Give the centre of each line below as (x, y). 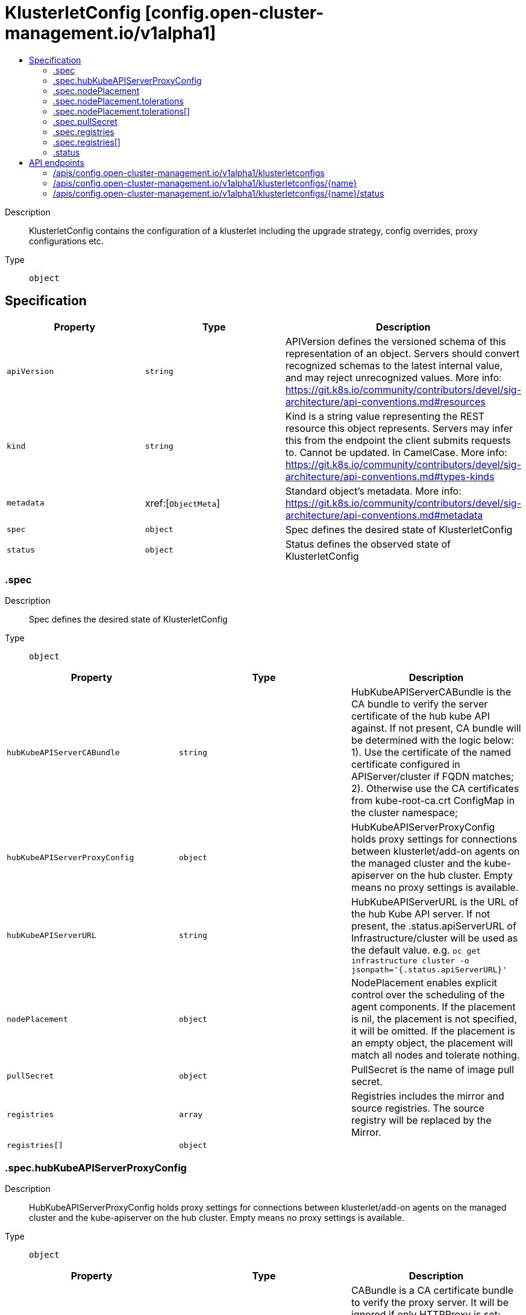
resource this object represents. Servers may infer (399, 428)
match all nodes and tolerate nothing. (435, 1055)
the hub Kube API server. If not (421, 914)
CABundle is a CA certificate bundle (432, 1291)
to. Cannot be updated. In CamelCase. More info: (396, 452)
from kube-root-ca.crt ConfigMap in (433, 801)
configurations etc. (66, 241)
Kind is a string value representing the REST (385, 416)
